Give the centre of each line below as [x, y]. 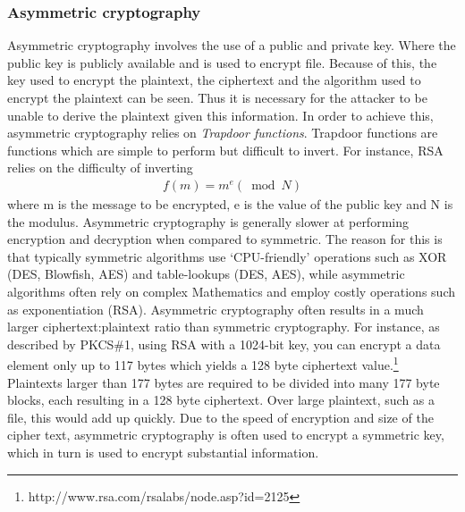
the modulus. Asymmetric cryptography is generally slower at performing [208, 221]
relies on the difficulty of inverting [100, 168]
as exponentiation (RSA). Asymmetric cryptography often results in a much [216, 309]
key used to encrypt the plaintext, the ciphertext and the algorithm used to [214, 80]
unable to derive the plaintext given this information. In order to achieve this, [220, 115]
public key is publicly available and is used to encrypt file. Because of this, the [222, 62]
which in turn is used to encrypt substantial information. [163, 452]
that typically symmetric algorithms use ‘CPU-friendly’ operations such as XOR [227, 256]
